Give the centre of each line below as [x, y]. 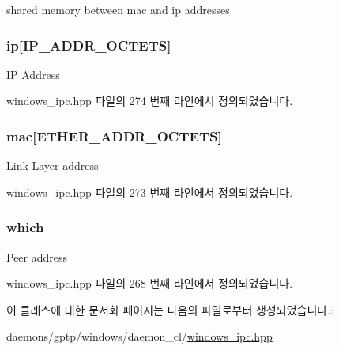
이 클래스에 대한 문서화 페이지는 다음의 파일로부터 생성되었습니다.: [170, 309]
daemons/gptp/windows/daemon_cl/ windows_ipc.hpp [139, 336]
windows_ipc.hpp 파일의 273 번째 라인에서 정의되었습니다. [150, 192]
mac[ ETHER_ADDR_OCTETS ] [114, 135]
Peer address [37, 256]
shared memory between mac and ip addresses [118, 9]
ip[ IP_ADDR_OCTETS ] [89, 45]
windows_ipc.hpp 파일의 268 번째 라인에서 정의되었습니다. [150, 283]
